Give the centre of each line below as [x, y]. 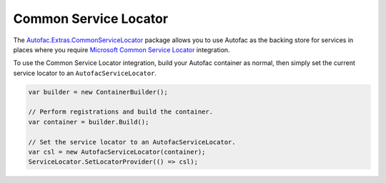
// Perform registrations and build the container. [121, 112]
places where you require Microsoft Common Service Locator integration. [122, 49]
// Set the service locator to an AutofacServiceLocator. [132, 142]
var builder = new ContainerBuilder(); [98, 92]
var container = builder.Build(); [89, 122]
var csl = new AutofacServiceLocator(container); [117, 152]
